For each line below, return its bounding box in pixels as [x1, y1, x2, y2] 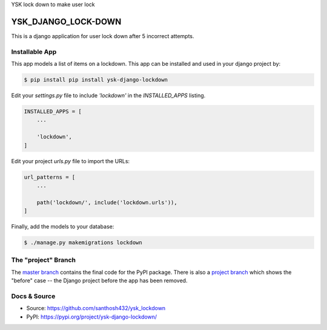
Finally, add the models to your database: [11, 223, 114, 230]
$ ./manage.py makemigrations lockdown [24, 239, 142, 246]
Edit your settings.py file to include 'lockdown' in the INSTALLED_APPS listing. [11, 92, 206, 99]
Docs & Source [11, 292, 56, 300]
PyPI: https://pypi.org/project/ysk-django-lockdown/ [26, 313, 157, 320]
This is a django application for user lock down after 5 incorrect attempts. [11, 32, 194, 39]
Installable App [11, 47, 57, 56]
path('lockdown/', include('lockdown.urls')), [36, 199, 178, 205]
